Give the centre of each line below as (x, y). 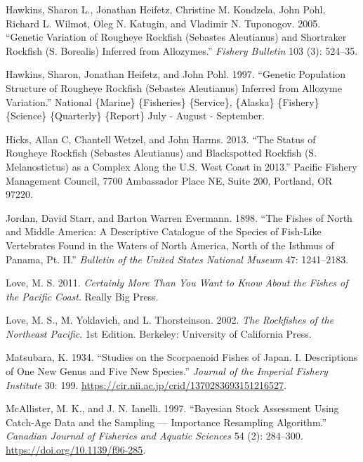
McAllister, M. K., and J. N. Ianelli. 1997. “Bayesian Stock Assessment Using (172, 408)
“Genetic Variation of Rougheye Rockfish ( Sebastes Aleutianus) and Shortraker (176, 37)
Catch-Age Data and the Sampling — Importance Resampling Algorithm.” (166, 422)
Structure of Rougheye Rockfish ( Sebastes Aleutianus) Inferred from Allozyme (174, 87)
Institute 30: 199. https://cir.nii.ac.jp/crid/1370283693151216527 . (146, 384)
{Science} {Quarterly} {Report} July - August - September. (135, 115)
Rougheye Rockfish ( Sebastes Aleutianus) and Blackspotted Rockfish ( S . (161, 153)
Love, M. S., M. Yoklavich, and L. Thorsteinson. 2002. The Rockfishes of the (170, 320)
